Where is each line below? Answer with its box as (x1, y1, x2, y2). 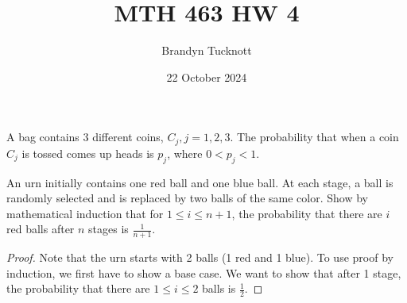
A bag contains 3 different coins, (6, 128, 164, 145)
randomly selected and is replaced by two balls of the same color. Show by (6, 190, 368, 206)
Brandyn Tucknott (161, 42, 252, 59)
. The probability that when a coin (230, 128, 399, 145)
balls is (202, 280, 236, 297)
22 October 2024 (166, 68, 247, 85)
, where (167, 144, 203, 161)
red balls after (6, 221, 75, 237)
